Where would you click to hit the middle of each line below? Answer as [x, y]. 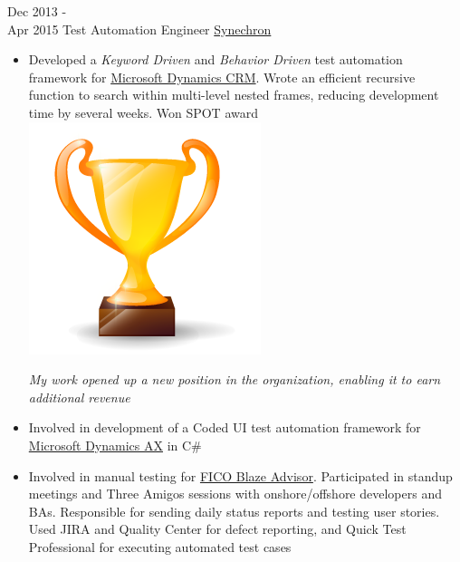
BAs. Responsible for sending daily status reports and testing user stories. [234, 511]
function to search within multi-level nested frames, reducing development [234, 95]
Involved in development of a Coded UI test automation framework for [225, 427]
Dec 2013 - [37, 11]
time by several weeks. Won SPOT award [143, 112]
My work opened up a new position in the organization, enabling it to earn [235, 379]
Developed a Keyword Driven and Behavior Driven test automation [216, 59]
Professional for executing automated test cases [160, 546]
